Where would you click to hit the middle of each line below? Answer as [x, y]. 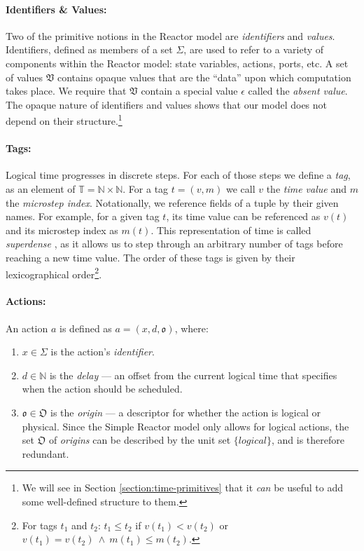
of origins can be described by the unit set [140, 440]
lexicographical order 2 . [54, 273]
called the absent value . [298, 91]
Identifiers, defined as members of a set [89, 49]
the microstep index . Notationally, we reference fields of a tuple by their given [172, 202]
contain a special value [189, 91]
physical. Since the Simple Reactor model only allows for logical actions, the [185, 426]
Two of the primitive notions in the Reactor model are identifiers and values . [170, 35]
